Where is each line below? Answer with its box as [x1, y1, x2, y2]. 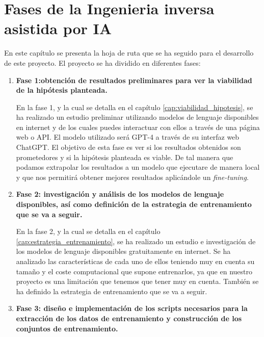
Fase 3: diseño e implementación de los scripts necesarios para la [16, 303, 248, 314]
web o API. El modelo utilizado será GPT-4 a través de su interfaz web [16, 132, 240, 142]
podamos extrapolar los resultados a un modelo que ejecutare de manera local [16, 162, 260, 172]
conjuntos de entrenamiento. [16, 323, 118, 333]
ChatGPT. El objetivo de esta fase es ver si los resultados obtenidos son [16, 142, 241, 152]
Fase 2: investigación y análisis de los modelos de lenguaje [16, 189, 224, 199]
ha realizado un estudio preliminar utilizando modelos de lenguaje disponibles [16, 112, 259, 122]
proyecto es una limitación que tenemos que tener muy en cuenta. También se [16, 276, 259, 287]
